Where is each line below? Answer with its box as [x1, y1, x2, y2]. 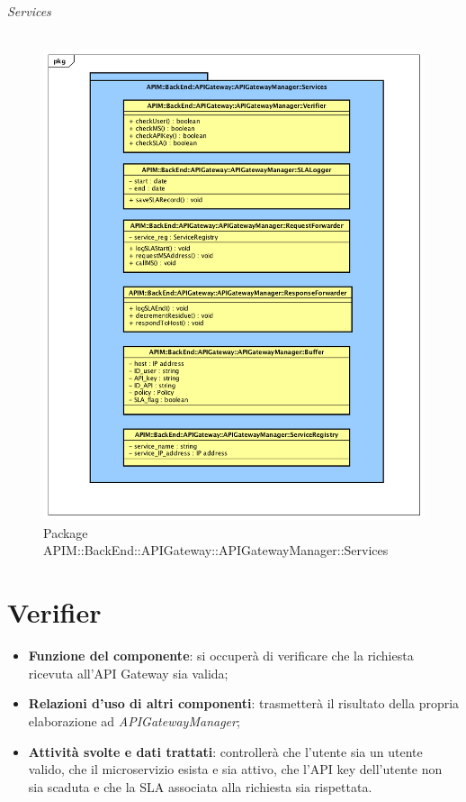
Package [43, 523, 88, 542]
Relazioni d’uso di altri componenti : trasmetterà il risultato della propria [28, 694, 460, 713]
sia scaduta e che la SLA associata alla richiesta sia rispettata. [28, 777, 372, 796]
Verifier [7, 594, 102, 631]
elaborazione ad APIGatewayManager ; [28, 711, 240, 730]
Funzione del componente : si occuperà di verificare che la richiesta [28, 646, 414, 665]
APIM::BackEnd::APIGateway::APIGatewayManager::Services [43, 541, 389, 560]
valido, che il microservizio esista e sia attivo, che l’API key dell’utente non [28, 760, 443, 779]
